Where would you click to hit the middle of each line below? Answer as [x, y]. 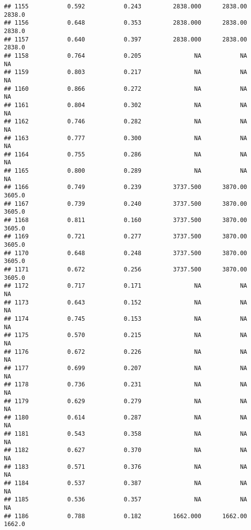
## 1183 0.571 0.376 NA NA [125, 467]
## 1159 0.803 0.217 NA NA [125, 72]
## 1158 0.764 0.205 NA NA [125, 56]
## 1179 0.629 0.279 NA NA [125, 401]
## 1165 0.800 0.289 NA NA [125, 171]
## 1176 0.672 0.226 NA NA [125, 352]
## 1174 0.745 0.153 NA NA [125, 319]
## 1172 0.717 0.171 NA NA [125, 286]
